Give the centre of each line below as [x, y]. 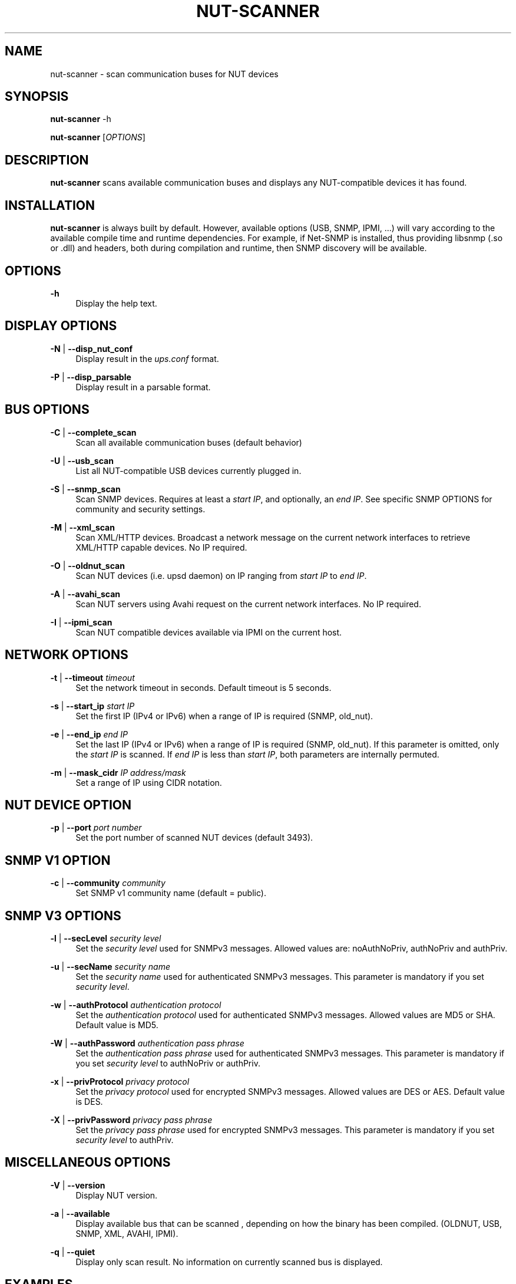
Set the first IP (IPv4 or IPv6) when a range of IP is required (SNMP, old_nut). [224, 716]
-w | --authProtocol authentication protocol [136, 1005]
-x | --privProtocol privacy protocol [120, 1082]
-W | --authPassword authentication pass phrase [147, 1043]
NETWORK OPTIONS [67, 655]
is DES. [89, 1102]
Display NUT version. [117, 1195]
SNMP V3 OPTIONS [63, 916]
